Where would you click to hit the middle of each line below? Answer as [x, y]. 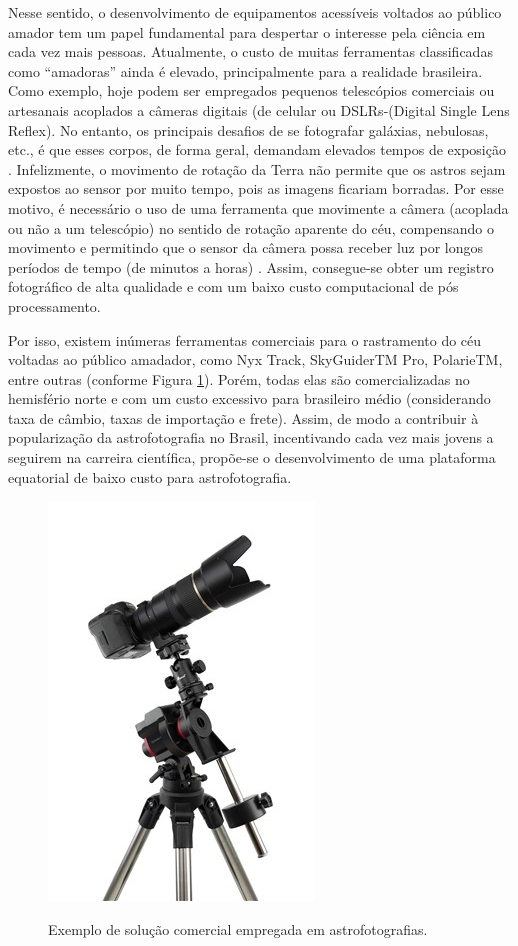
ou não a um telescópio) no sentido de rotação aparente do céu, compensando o [251, 227]
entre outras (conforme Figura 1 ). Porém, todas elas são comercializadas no [239, 378]
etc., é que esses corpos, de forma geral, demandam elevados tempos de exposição [257, 149]
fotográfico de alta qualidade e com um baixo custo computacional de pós [233, 286]
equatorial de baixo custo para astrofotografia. [150, 476]
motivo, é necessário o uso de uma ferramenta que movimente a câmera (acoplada [258, 207]
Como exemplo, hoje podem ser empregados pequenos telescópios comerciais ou [251, 90]
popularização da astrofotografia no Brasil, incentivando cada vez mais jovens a [251, 437]
